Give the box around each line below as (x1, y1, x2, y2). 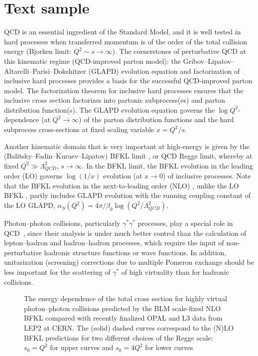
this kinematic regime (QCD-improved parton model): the (4, 55, 181, 66)
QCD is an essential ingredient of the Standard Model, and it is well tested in (4, 26, 241, 37)
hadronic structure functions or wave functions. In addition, (44, 247, 227, 257)
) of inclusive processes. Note (162, 171, 251, 181)
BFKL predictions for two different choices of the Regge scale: (24, 332, 213, 343)
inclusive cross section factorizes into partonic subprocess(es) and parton (4, 95, 225, 105)
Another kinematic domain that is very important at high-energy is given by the (4, 141, 250, 151)
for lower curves (145, 342, 193, 353)
